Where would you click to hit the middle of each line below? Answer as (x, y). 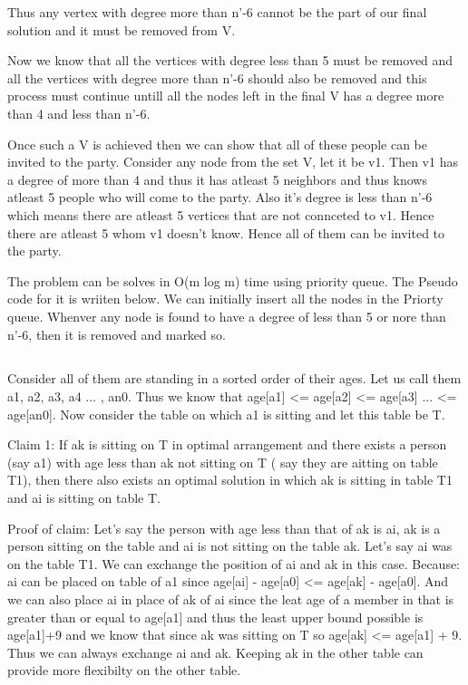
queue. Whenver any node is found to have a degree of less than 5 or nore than (227, 316)
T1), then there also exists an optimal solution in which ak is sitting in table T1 (230, 480)
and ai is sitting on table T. (84, 498)
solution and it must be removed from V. (122, 29)
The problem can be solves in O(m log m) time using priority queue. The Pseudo (233, 280)
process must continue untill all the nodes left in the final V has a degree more (226, 96)
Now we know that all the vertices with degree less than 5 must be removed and (230, 60)
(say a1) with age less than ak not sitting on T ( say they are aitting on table (223, 462)
